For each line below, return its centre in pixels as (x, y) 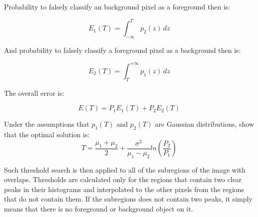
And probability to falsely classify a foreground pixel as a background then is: (123, 50)
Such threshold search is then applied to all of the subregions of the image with (125, 169)
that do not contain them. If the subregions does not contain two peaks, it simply (128, 199)
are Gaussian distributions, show (205, 124)
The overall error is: (34, 93)
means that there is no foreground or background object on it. (99, 209)
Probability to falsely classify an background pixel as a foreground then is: (117, 6)
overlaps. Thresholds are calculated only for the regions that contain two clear (123, 179)
